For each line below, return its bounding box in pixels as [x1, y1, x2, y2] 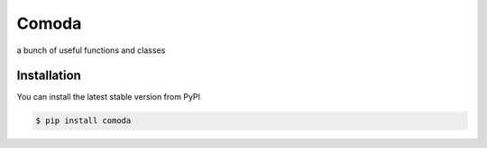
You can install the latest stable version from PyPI [16, 91, 201, 102]
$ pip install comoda [35, 116, 132, 126]
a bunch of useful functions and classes [16, 45, 166, 56]
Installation [16, 68, 81, 83]
